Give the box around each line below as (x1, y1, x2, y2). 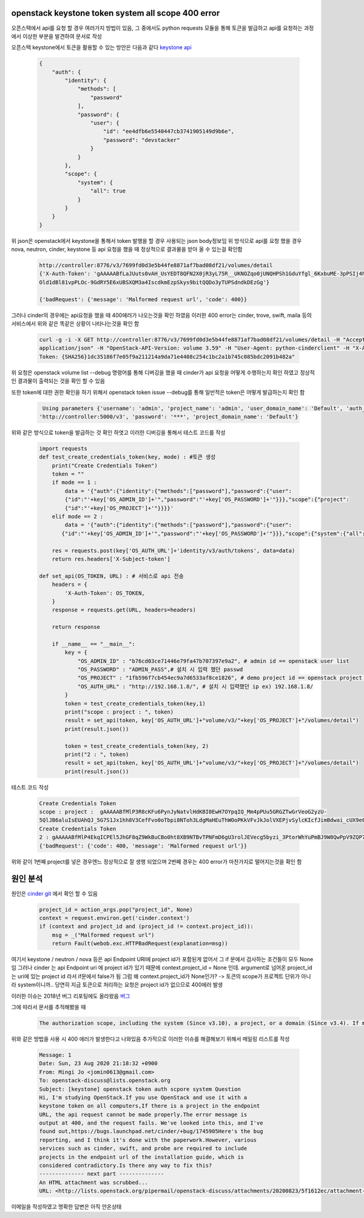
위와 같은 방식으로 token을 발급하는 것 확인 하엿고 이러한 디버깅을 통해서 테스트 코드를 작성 (11, 429, 226, 436)
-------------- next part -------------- (39, 1171, 164, 1177)
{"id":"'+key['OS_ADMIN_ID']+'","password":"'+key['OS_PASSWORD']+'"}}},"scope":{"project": (64, 496, 350, 503)
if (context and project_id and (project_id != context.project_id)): (39, 923, 254, 930)
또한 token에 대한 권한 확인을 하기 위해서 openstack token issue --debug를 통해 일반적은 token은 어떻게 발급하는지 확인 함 (11, 389, 305, 396)
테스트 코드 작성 (11, 783, 49, 791)
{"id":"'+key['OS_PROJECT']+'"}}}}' (64, 505, 174, 511)
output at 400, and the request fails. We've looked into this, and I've (39, 1120, 263, 1126)
